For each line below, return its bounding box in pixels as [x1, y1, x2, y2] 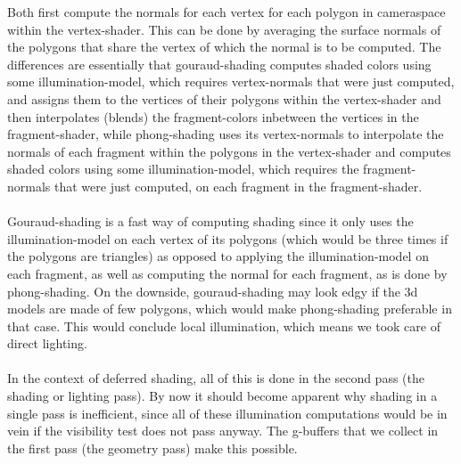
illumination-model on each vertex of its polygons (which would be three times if [7, 229, 449, 248]
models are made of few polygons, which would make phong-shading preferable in [7, 299, 452, 318]
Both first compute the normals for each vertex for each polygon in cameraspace [7, 3, 446, 20]
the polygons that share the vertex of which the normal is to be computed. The [7, 37, 441, 56]
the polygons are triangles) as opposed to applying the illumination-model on [7, 247, 429, 265]
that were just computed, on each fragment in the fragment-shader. [54, 176, 423, 195]
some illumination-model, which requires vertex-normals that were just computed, [7, 72, 455, 91]
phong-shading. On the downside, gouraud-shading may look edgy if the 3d [7, 281, 418, 300]
